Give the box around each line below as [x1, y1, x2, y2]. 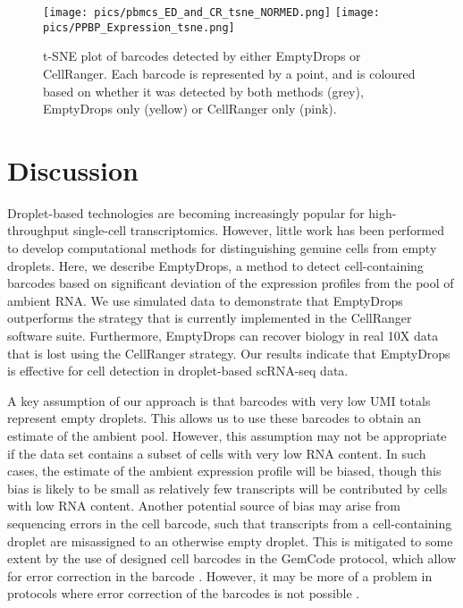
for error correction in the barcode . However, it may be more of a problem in [7, 566, 433, 585]
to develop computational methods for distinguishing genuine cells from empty [7, 239, 437, 257]
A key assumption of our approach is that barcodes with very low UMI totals [7, 391, 431, 410]
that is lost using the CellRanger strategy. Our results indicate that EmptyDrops [7, 343, 450, 362]
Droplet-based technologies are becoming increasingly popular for [7, 203, 365, 222]
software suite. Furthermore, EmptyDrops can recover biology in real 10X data [7, 325, 439, 344]
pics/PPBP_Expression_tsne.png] [43, 21, 235, 34]
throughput [7, 221, 70, 240]
